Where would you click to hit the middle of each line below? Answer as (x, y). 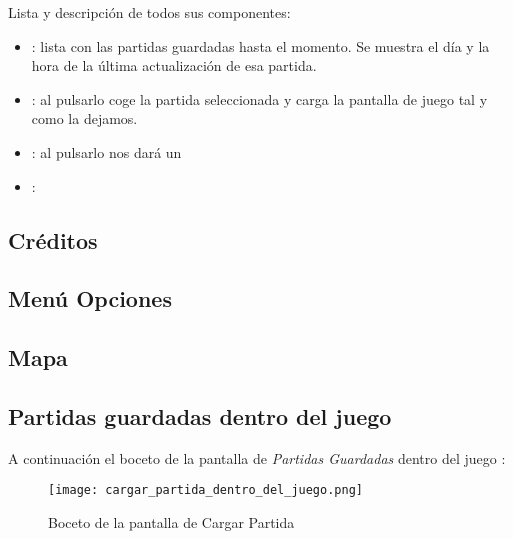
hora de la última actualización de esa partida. (174, 65)
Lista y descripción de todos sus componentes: (149, 12)
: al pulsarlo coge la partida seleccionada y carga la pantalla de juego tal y (259, 98)
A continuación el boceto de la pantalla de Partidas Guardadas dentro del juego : (257, 457)
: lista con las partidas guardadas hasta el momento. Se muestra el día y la (260, 45)
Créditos (53, 239)
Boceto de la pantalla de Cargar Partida (171, 521)
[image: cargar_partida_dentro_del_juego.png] (205, 490)
